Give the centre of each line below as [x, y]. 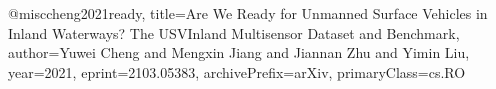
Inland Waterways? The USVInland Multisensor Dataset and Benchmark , [234, 32]
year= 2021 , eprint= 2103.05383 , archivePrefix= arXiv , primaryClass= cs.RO [237, 71]
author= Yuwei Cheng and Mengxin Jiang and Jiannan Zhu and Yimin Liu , [239, 52]
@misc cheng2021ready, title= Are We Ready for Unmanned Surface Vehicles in [248, 13]
